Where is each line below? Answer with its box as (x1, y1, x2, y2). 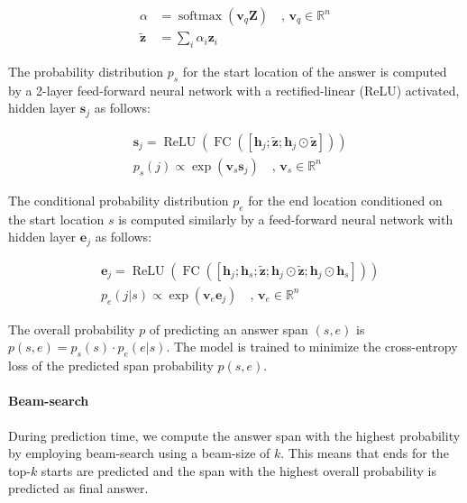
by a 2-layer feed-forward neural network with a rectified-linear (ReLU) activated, (8, 80, 460, 99)
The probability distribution (8, 62, 164, 81)
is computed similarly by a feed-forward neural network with (118, 209, 453, 228)
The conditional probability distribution (8, 190, 229, 209)
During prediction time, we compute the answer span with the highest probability (8, 425, 461, 444)
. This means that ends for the (280, 444, 449, 462)
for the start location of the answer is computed (182, 62, 447, 81)
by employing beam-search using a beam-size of (8, 444, 270, 462)
